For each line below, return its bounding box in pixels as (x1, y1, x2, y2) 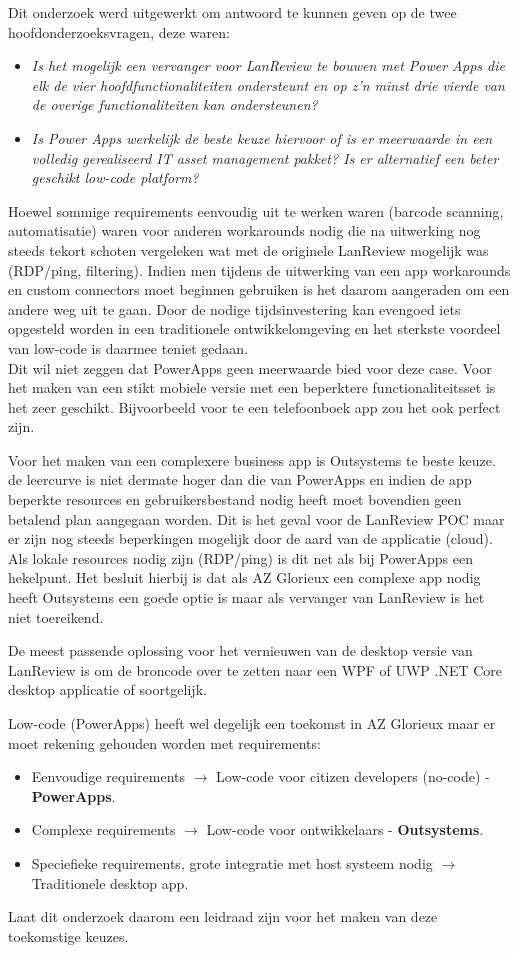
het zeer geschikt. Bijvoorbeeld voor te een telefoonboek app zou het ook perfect (8, 396, 501, 417)
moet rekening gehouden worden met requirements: (8, 732, 321, 753)
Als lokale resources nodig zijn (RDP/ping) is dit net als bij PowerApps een (8, 547, 473, 568)
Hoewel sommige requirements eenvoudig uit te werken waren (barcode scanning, (8, 200, 504, 221)
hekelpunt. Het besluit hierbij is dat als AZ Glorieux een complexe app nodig (8, 567, 481, 588)
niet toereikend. (8, 606, 104, 627)
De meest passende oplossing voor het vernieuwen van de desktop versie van (8, 640, 473, 661)
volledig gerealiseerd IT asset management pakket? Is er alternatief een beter (31, 147, 499, 168)
